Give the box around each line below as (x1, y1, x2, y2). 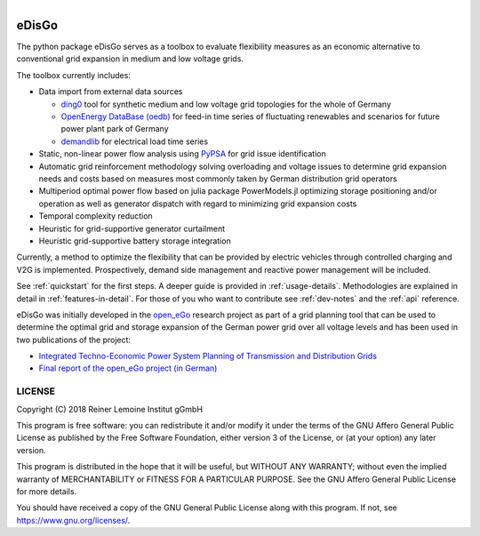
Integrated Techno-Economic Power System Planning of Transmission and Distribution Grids (38, 351, 378, 362)
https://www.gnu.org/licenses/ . (16, 515, 131, 525)
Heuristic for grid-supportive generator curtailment (38, 223, 226, 234)
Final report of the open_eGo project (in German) (38, 363, 218, 373)
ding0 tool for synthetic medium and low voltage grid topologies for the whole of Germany (60, 99, 391, 109)
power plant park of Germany (60, 124, 169, 134)
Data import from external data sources (38, 86, 183, 97)
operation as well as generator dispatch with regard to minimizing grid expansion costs (38, 198, 357, 209)
